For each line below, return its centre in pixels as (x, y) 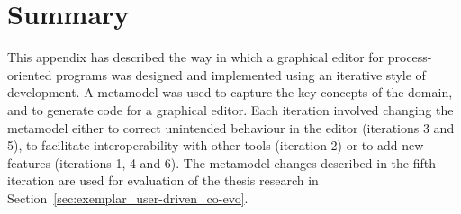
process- (410, 57)
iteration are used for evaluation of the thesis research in (163, 180)
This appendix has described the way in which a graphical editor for (196, 57)
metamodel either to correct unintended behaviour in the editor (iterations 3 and (231, 127)
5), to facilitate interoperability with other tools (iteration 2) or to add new (216, 145)
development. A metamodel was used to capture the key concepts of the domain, (230, 92)
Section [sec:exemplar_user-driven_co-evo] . (128, 197)
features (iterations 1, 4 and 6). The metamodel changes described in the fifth (222, 162)
